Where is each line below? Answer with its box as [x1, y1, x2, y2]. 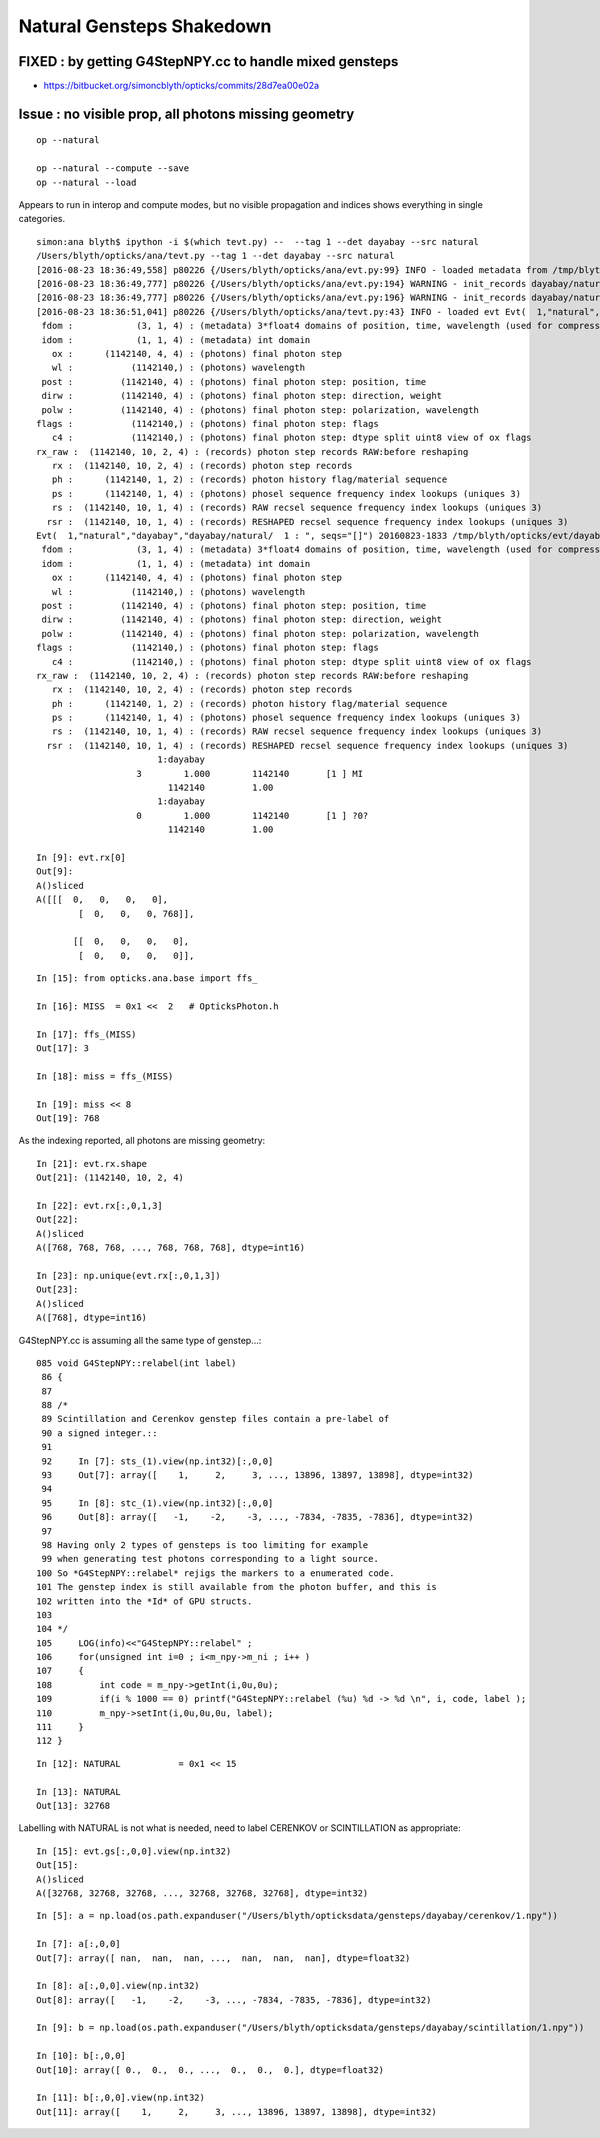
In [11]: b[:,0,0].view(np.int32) [36, 2092, 205, 2104]
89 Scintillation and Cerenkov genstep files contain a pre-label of [41, 1413, 390, 1425]
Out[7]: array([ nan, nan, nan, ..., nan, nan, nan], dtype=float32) [36, 1952, 411, 1964]
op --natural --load [36, 176, 137, 188]
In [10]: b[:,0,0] [36, 2050, 127, 2062]
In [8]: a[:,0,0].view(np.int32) [36, 1980, 200, 1992]
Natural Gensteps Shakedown [18, 15, 272, 37]
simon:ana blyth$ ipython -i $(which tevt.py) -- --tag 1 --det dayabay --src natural [36, 236, 480, 247]
